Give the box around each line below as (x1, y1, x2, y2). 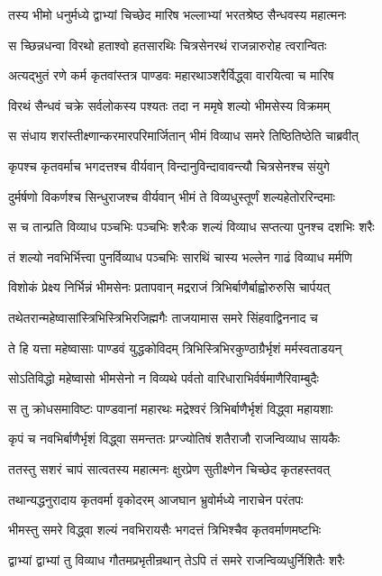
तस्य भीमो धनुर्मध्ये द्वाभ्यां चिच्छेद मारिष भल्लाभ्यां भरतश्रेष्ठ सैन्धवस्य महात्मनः (8, 5, 347, 23)
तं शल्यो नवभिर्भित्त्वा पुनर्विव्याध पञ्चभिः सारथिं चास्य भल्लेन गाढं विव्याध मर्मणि (8, 247, 352, 266)
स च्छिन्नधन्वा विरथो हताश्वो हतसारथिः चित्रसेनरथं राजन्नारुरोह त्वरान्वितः (8, 35, 327, 54)
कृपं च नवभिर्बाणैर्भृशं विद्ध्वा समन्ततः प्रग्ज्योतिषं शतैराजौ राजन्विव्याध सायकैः (8, 429, 341, 448)
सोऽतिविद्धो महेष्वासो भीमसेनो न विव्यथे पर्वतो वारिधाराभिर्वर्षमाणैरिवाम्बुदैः (8, 369, 319, 388)
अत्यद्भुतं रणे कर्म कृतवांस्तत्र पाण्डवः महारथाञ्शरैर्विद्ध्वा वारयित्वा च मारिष (8, 66, 334, 85)
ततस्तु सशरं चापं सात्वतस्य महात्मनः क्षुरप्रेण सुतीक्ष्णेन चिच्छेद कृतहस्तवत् (8, 459, 331, 478)
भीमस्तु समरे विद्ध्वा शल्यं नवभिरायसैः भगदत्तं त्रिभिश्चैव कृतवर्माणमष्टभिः (8, 520, 322, 539)
